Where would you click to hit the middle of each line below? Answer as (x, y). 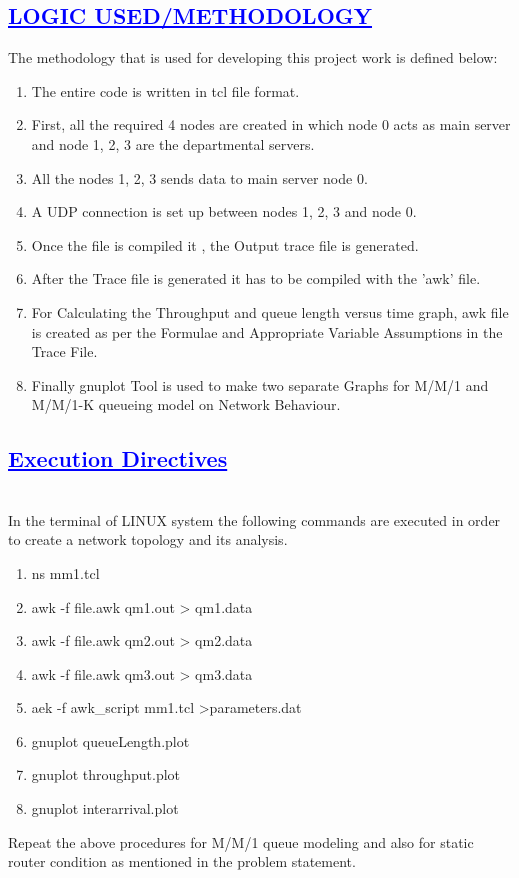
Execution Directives (118, 458)
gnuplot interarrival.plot (105, 808)
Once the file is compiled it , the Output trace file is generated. (225, 244)
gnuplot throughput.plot (106, 774)
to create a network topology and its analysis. (148, 539)
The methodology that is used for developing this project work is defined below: (253, 57)
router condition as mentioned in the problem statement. (182, 861)
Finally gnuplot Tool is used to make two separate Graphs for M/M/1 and (260, 384)
